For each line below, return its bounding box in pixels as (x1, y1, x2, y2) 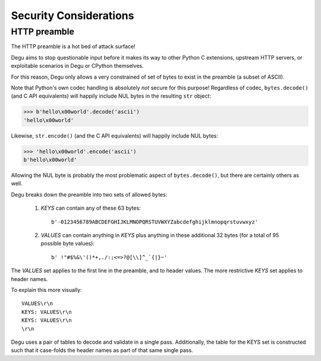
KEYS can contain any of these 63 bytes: (40, 204, 141, 211)
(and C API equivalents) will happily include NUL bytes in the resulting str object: (11, 92, 211, 99)
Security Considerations (11, 9, 134, 22)
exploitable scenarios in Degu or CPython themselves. (11, 63, 144, 70)
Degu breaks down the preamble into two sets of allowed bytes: (11, 191, 168, 198)
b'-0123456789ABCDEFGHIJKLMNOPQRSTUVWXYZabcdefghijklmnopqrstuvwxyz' (51, 218, 259, 225)
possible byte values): (40, 240, 95, 247)
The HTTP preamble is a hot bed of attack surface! (11, 43, 136, 50)
